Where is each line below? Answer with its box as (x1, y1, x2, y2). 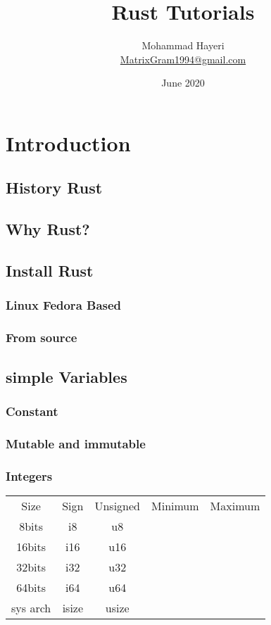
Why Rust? (6, 218, 90, 240)
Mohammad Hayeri (141, 38, 225, 53)
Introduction (6, 128, 131, 157)
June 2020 (161, 75, 205, 90)
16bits (16, 538, 46, 555)
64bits (16, 579, 46, 595)
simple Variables (6, 365, 127, 387)
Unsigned (94, 497, 141, 514)
